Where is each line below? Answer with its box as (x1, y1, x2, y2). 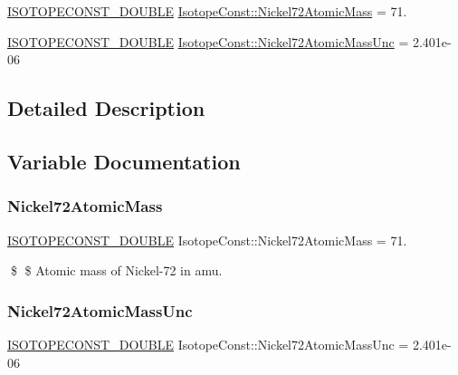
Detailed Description (7, 94, 205, 122)
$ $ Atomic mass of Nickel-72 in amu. (10, 261, 223, 280)
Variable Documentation (7, 147, 241, 175)
